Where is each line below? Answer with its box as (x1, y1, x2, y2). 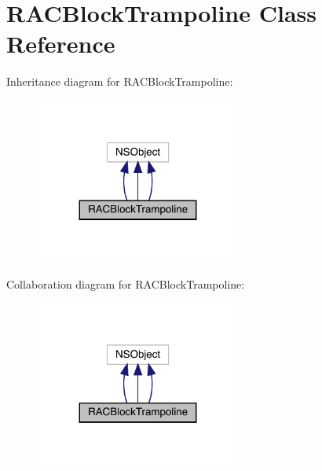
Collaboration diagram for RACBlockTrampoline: (6, 275, 245, 292)
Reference (6, 28, 115, 60)
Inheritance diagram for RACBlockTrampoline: (6, 73, 233, 90)
